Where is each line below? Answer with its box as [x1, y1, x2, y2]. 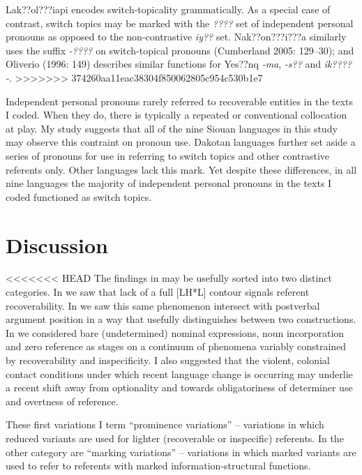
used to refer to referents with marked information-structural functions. [6, 458, 311, 473]
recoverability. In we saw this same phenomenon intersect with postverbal [6, 298, 320, 312]
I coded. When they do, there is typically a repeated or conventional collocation [6, 107, 347, 122]
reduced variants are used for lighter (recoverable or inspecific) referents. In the [6, 430, 344, 445]
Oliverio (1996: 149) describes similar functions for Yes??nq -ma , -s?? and [6, 56, 322, 71]
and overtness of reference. [6, 393, 119, 408]
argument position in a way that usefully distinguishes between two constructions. [6, 312, 356, 326]
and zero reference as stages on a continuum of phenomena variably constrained [6, 339, 347, 354]
